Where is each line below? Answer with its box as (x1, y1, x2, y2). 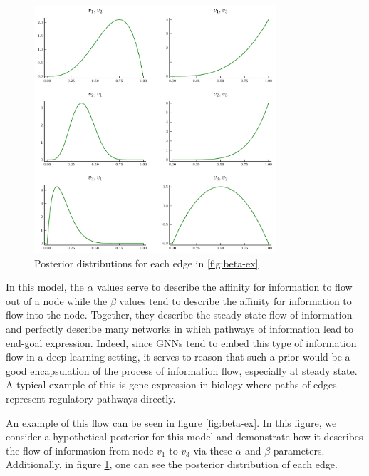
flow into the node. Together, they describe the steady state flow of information (6, 307, 353, 322)
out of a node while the (6, 293, 108, 308)
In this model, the (6, 279, 84, 294)
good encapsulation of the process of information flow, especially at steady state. (6, 363, 358, 378)
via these (193, 443, 232, 457)
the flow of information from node (6, 443, 154, 457)
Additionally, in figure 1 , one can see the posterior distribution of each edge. (6, 457, 338, 472)
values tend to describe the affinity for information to (119, 293, 352, 308)
